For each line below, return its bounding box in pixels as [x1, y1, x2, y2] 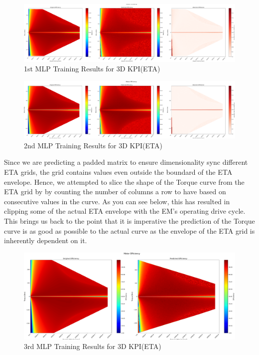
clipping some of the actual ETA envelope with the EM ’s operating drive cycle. [4, 206, 246, 216]
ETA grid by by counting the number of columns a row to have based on [4, 186, 226, 197]
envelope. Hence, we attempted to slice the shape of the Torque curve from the [4, 176, 245, 187]
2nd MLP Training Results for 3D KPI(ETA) [24, 140, 162, 150]
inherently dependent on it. [4, 235, 87, 246]
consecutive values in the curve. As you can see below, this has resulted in [4, 196, 230, 206]
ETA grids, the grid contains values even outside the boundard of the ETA [4, 167, 233, 177]
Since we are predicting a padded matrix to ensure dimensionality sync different [4, 157, 248, 167]
